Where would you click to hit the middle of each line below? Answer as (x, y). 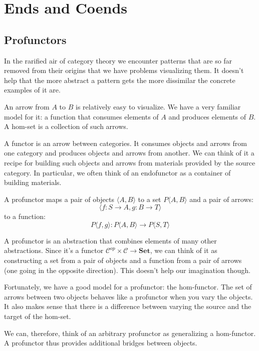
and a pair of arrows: (221, 199)
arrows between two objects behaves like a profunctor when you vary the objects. (128, 296)
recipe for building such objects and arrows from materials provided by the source (130, 162)
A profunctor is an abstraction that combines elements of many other (110, 240)
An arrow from (27, 106)
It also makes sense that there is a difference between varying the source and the (128, 306)
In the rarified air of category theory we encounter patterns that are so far (118, 60)
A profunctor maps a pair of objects (59, 199)
